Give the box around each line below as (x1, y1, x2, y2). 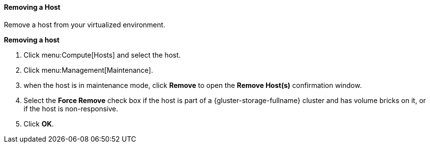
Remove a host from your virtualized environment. (4, 20, 165, 29)
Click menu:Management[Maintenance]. (24, 65, 153, 74)
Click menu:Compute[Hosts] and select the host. (24, 50, 181, 59)
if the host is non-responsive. (24, 104, 118, 113)
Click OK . (24, 119, 54, 128)
